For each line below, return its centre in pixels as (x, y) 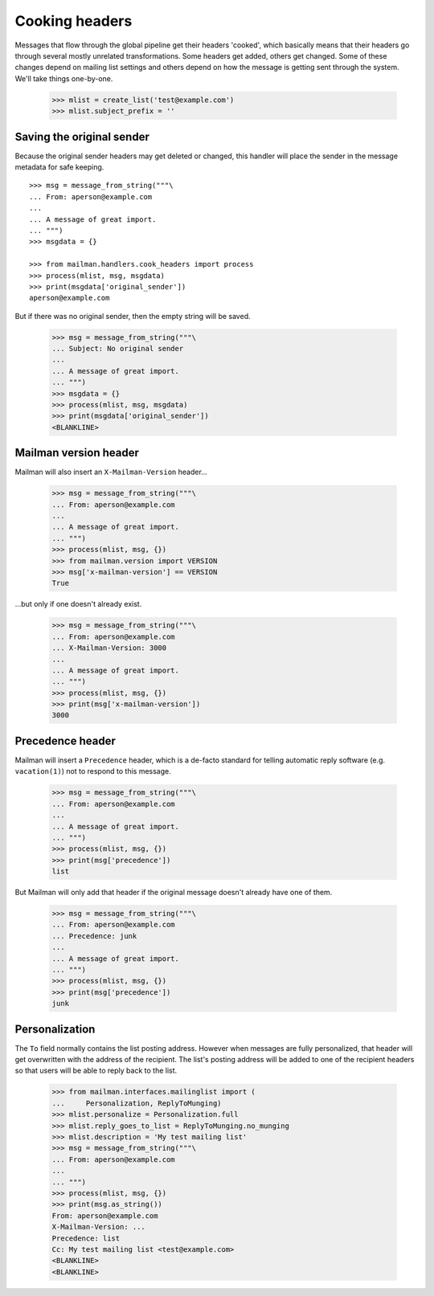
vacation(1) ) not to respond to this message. (93, 771)
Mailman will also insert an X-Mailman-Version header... (111, 472)
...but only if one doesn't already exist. (78, 604)
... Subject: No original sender (118, 349)
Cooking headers (74, 21)
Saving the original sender (82, 137)
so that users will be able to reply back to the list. (96, 1071)
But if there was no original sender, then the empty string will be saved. (133, 316)
